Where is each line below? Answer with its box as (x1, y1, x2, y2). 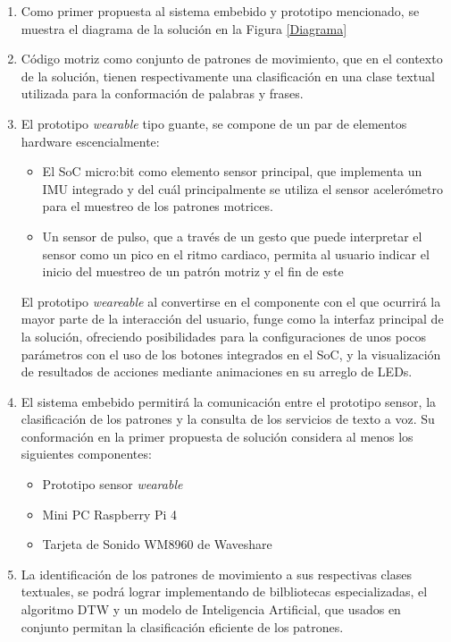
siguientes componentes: (21, 444, 152, 463)
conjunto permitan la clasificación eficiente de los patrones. (21, 617, 344, 636)
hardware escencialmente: (21, 131, 160, 150)
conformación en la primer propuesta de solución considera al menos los (21, 427, 413, 445)
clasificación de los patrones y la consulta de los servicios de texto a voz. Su (21, 410, 435, 428)
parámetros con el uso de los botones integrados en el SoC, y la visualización (21, 344, 441, 363)
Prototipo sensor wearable (42, 475, 183, 494)
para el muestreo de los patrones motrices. (42, 197, 273, 215)
